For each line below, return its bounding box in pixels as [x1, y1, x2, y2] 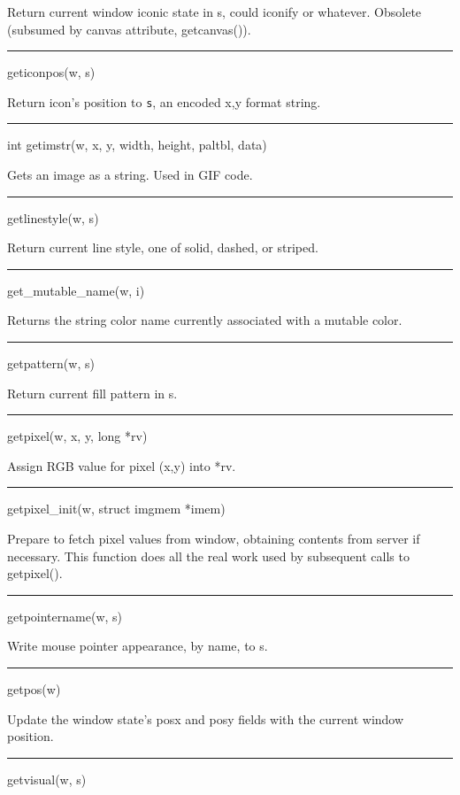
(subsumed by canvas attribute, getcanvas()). [7, 19, 251, 38]
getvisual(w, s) [7, 769, 87, 788]
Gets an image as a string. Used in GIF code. [7, 166, 253, 184]
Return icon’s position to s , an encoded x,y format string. [7, 92, 321, 111]
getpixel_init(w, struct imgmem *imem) [7, 499, 226, 518]
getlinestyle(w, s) [7, 208, 99, 227]
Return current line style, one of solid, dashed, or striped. [7, 238, 318, 257]
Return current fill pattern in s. [7, 383, 178, 402]
